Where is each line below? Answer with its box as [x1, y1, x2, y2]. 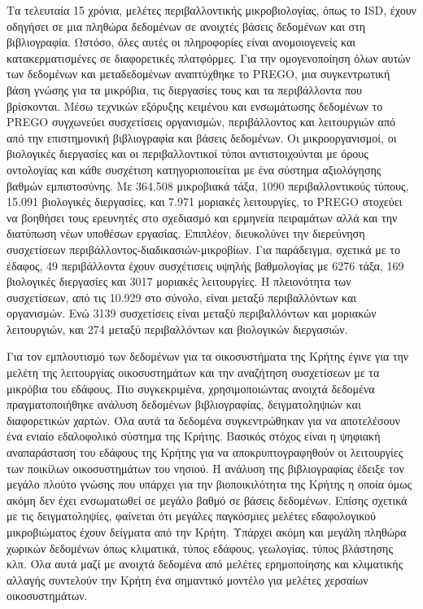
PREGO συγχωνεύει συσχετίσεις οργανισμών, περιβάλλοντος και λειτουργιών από [7, 113, 395, 130]
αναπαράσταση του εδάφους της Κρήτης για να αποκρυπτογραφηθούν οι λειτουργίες [7, 444, 403, 461]
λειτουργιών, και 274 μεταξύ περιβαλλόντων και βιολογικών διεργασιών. [7, 320, 348, 337]
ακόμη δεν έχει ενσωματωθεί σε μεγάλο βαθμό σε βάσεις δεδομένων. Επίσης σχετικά [7, 491, 408, 508]
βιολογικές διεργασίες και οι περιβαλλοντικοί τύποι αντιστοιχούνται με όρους [7, 145, 368, 162]
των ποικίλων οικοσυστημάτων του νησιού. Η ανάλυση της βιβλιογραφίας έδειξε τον [7, 459, 404, 476]
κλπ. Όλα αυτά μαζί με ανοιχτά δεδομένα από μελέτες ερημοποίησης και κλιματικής [7, 555, 403, 572]
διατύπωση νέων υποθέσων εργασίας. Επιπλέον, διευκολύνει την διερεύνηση [7, 225, 365, 242]
